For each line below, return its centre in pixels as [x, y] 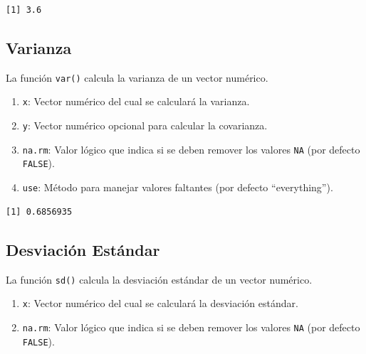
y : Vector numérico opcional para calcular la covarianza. [145, 125]
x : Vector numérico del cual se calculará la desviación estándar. [160, 303]
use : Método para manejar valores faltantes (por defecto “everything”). [178, 187]
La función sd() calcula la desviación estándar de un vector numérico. [159, 279]
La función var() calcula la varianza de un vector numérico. [137, 77]
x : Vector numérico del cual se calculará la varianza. [136, 101]
